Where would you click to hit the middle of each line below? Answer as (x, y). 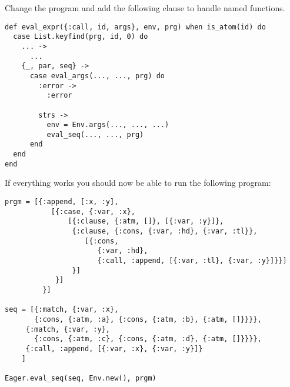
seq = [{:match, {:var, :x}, (62, 310)
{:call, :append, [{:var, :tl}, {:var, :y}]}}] (192, 260)
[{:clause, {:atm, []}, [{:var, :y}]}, (146, 221)
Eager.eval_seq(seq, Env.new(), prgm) (81, 378)
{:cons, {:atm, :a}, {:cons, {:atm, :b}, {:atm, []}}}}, (148, 319)
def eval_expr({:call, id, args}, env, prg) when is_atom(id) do (135, 27)
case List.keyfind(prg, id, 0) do (81, 37)
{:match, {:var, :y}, (68, 329)
